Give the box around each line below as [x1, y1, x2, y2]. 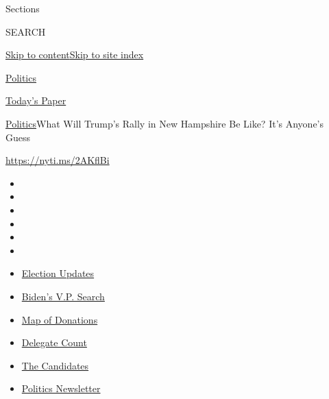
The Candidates [21, 358, 89, 372]
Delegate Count [21, 335, 87, 350]
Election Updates [21, 266, 95, 280]
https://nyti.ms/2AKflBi [5, 153, 110, 167]
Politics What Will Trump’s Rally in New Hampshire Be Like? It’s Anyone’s [5, 116, 324, 130]
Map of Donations [21, 312, 98, 326]
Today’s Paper [5, 93, 66, 108]
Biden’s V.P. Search [21, 289, 105, 303]
